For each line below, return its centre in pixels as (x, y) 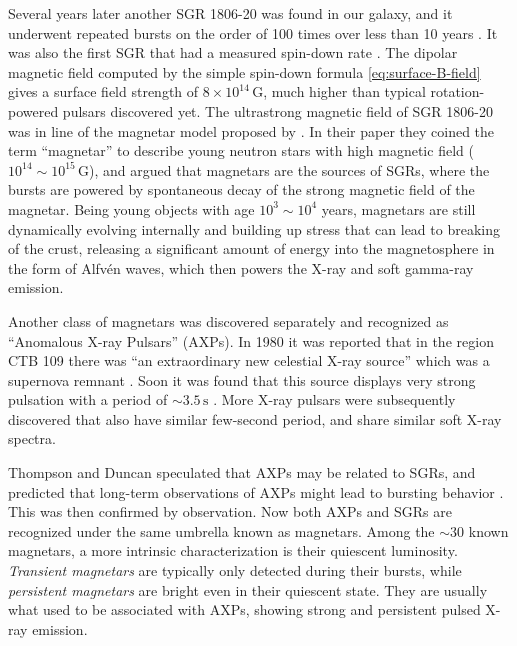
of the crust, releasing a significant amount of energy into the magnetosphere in (251, 248)
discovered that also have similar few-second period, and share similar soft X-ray (255, 418)
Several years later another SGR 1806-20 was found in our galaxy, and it (230, 13)
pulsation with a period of (88, 399)
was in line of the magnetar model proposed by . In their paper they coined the (251, 130)
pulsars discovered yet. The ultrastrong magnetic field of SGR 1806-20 (277, 110)
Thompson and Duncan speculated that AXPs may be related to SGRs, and (242, 472)
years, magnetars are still (398, 208)
